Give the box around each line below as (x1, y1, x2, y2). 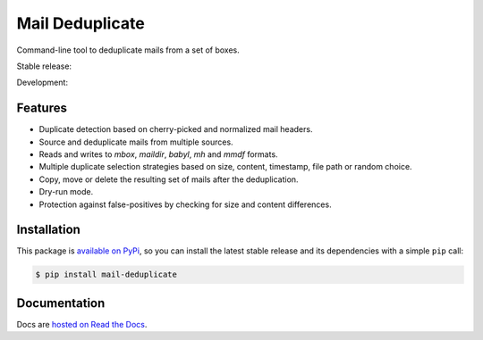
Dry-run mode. (38, 187, 94, 197)
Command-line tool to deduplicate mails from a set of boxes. (16, 45, 241, 55)
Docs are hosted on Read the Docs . (16, 319, 148, 329)
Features (16, 101, 67, 116)
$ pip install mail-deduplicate (35, 270, 178, 280)
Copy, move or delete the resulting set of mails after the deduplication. (38, 174, 299, 185)
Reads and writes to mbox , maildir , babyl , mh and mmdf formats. (38, 149, 278, 160)
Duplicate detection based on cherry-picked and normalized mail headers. (38, 124, 313, 135)
